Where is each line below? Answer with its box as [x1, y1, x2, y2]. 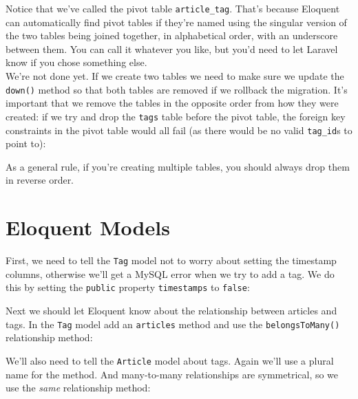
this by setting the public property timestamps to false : [6, 280, 250, 294]
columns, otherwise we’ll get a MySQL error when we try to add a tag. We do [6, 266, 335, 281]
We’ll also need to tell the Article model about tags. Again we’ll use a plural [6, 353, 334, 367]
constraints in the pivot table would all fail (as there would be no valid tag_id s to [6, 122, 352, 137]
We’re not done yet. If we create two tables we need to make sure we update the [6, 69, 344, 83]
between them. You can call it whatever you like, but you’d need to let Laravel [6, 41, 338, 56]
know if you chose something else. [6, 55, 147, 69]
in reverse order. [6, 173, 74, 187]
